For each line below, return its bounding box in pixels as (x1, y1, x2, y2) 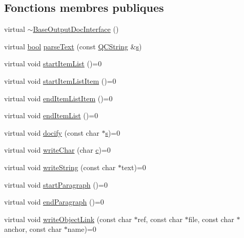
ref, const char (137, 213, 182, 224)
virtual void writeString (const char (4, 161, 116, 172)
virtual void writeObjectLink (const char (4, 213, 132, 224)
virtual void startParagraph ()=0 (4, 179, 108, 190)
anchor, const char (4, 224, 62, 234)
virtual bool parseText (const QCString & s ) (4, 41, 142, 51)
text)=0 (121, 161, 146, 172)
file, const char (188, 213, 234, 224)
